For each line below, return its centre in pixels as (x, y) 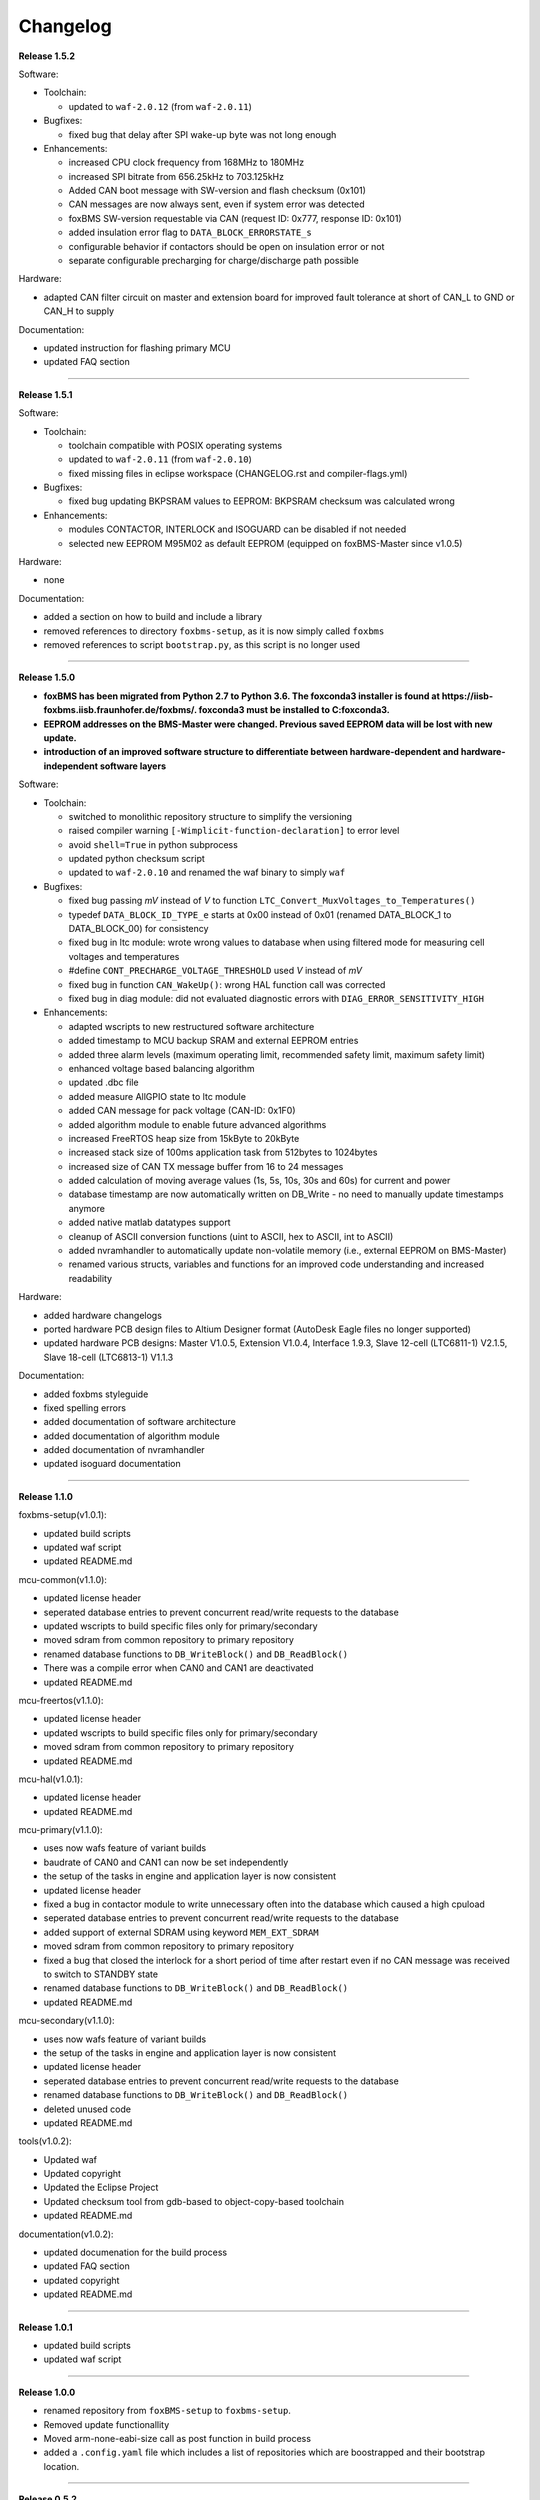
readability (90, 1278)
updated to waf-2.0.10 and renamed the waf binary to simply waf (207, 872)
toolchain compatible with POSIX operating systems (175, 445)
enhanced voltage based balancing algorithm (161, 1068)
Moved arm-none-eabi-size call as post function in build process (177, 2438)
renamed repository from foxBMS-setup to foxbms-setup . (167, 2411)
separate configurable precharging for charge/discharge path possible (213, 261)
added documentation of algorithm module (131, 1436)
